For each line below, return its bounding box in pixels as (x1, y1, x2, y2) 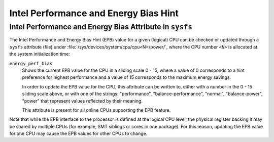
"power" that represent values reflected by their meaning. (22, 98, 143, 104)
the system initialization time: (9, 51, 71, 57)
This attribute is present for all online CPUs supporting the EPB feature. (22, 107, 171, 113)
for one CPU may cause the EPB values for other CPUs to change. (9, 130, 148, 136)
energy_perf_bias (9, 61, 53, 66)
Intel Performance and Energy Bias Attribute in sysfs (9, 22, 193, 31)
